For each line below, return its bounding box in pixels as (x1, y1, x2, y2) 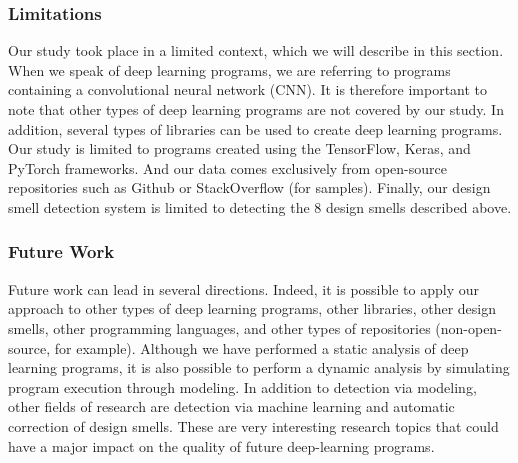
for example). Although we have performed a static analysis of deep (54, 337, 469, 358)
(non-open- (435, 317, 502, 338)
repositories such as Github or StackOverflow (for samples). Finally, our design (8, 177, 491, 198)
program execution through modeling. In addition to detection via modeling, (8, 376, 477, 397)
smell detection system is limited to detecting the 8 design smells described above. (8, 196, 512, 217)
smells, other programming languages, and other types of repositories (8, 317, 431, 338)
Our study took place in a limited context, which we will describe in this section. (8, 40, 504, 61)
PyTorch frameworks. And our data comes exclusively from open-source (8, 157, 447, 178)
